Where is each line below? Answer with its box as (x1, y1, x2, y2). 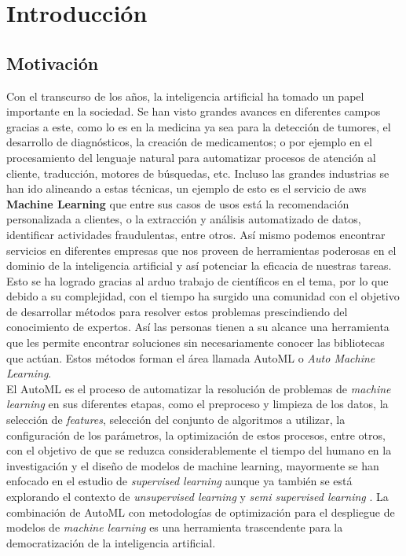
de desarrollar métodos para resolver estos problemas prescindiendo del (6, 303, 348, 319)
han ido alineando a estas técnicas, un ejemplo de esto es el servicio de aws (6, 180, 367, 197)
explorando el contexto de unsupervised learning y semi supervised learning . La (6, 488, 389, 505)
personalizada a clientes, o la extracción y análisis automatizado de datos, (6, 211, 361, 227)
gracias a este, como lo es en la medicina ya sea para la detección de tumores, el (6, 118, 391, 134)
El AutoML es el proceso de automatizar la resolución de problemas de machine (6, 380, 391, 396)
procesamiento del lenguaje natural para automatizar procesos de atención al (6, 149, 376, 165)
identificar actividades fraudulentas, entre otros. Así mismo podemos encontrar (6, 226, 386, 242)
